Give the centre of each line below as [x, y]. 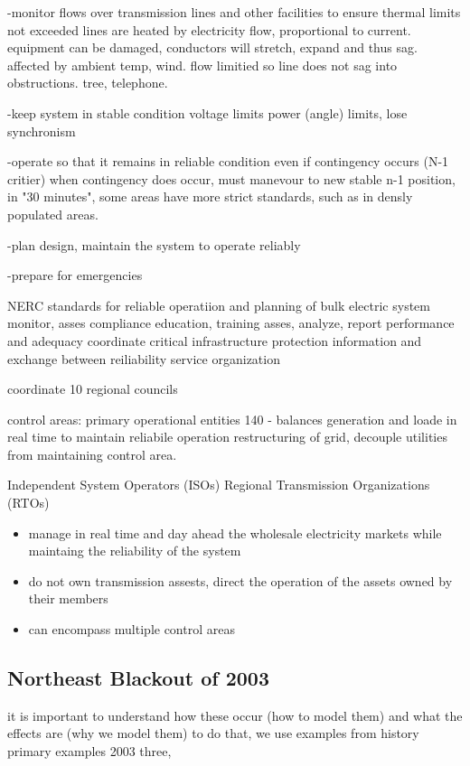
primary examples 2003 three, [89, 751]
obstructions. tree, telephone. [88, 83]
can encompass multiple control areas [132, 629]
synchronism [42, 131]
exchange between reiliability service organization [144, 358]
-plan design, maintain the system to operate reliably [154, 244]
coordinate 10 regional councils [93, 389]
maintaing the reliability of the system [135, 551]
